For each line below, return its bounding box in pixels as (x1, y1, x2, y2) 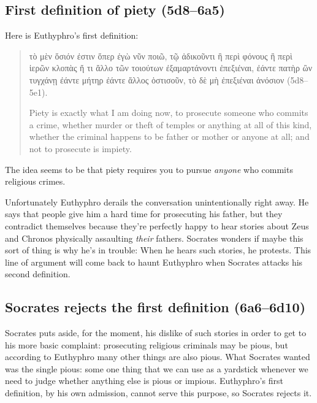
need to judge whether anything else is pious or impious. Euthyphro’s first (5, 374, 283, 387)
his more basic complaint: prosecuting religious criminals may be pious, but (5, 338, 288, 351)
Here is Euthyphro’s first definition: (5, 29, 139, 42)
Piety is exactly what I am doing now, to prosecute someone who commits (29, 106, 308, 119)
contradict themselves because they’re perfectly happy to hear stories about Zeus (5, 219, 309, 232)
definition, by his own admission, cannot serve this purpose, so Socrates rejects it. (5, 386, 312, 399)
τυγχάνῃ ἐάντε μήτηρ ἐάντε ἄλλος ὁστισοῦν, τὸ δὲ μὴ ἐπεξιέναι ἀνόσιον (29, 73, 285, 86)
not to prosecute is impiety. (29, 142, 132, 155)
